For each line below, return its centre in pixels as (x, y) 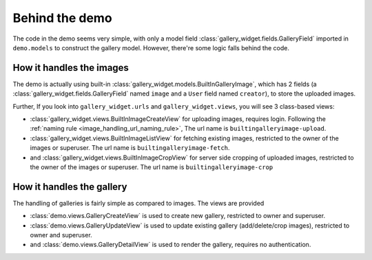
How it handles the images (71, 68)
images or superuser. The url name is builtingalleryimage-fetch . (130, 148)
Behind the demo (63, 18)
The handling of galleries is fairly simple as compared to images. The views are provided (138, 203)
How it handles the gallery (70, 187)
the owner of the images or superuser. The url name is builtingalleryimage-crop (152, 167)
